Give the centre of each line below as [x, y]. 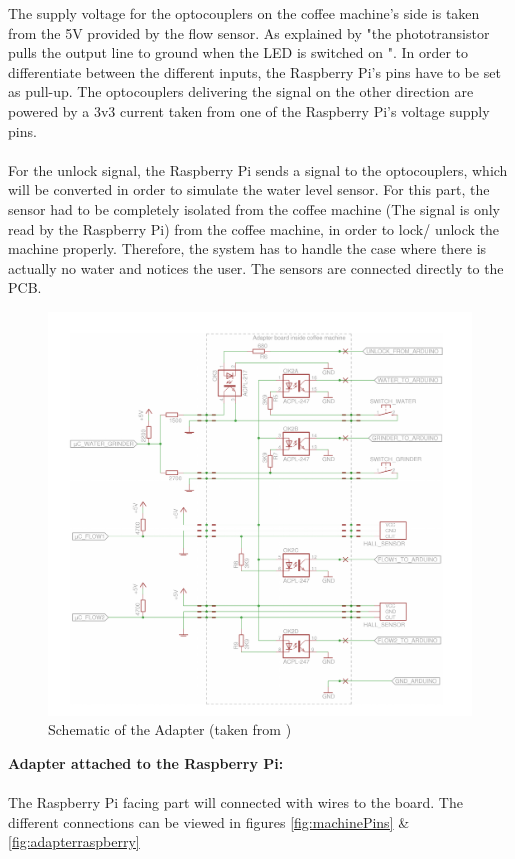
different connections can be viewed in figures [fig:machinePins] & [209, 821]
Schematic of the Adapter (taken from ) [170, 729]
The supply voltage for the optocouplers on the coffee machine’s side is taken [244, 13]
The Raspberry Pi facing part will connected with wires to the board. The [235, 801]
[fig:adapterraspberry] [74, 841]
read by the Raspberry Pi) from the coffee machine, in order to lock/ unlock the [254, 228]
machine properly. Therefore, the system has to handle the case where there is [247, 248]
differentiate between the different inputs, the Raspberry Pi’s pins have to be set [254, 71]
